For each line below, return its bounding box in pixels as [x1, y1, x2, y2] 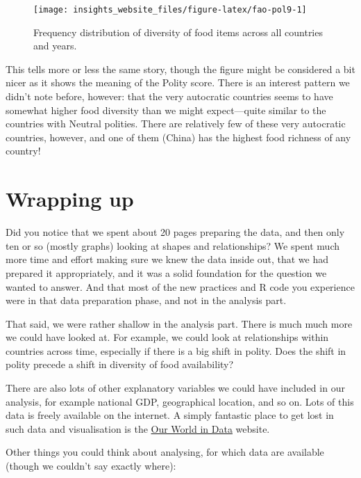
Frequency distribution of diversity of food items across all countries [33, 24, 323, 39]
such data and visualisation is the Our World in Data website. [6, 421, 270, 436]
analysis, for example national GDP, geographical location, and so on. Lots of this [6, 394, 354, 408]
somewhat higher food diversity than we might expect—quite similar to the [6, 102, 326, 117]
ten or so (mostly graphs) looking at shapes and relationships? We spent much [6, 238, 340, 253]
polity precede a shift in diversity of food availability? [6, 357, 234, 372]
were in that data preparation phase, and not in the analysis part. [6, 293, 287, 308]
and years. [33, 38, 77, 53]
